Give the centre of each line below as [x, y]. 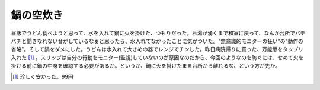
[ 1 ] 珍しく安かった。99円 [43, 76]
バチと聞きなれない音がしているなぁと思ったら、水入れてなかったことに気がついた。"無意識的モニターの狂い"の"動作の [157, 41]
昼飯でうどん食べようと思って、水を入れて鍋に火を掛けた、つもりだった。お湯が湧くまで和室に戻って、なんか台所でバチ [158, 33]
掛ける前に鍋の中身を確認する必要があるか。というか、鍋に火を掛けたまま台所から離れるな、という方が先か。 [146, 66]
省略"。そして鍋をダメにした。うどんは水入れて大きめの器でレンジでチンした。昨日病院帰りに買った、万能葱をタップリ [157, 49]
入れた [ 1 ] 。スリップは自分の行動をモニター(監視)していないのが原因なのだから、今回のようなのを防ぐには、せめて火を [157, 57]
